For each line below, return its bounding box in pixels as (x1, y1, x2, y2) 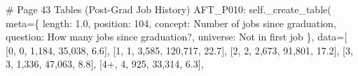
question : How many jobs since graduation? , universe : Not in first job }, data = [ (6, 29, 347, 44)
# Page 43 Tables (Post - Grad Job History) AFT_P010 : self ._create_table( (6, 2, 331, 16)
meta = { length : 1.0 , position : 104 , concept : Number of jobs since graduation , (6, 15, 336, 30)
